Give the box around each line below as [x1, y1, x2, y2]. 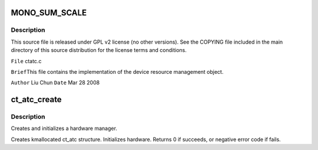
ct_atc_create [11, 94, 62, 105]
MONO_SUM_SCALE [11, 8, 87, 18]
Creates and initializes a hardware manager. [11, 125, 118, 132]
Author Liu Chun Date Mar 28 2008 [11, 79, 100, 86]
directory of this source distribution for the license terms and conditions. [11, 47, 187, 54]
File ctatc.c [11, 57, 42, 64]
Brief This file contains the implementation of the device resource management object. [11, 68, 224, 75]
